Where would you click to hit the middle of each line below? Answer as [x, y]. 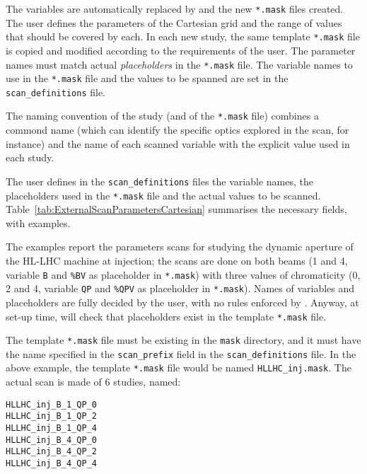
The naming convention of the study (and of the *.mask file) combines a [162, 116]
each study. [30, 157]
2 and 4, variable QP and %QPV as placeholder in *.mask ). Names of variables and [180, 288]
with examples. [38, 222]
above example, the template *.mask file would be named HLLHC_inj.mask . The [179, 368]
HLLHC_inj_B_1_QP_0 [51, 404]
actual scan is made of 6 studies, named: [93, 382]
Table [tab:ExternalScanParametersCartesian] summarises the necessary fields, [176, 209]
